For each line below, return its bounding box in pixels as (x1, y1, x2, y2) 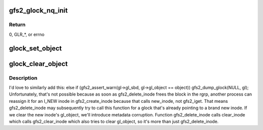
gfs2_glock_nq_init (9, 6, 68, 15)
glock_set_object (9, 44, 62, 52)
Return (9, 21, 26, 28)
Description (9, 74, 38, 81)
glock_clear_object (9, 60, 68, 68)
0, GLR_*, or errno (9, 32, 45, 37)
